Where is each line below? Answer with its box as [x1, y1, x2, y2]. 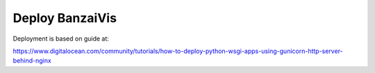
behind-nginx [12, 56, 51, 65]
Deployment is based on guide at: [12, 34, 109, 43]
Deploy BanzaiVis [12, 10, 117, 25]
